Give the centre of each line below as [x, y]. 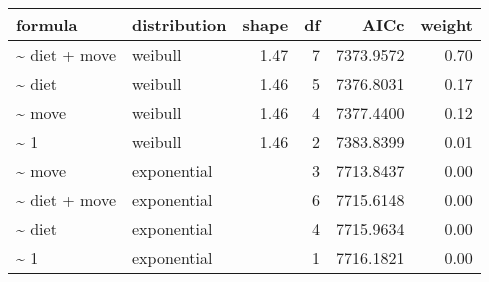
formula [47, 24]
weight [446, 24]
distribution [179, 24]
